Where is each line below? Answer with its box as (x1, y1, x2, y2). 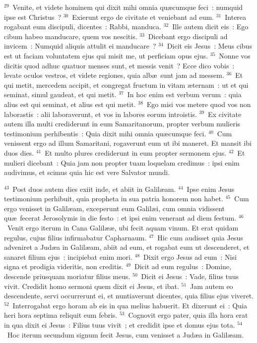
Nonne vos (219, 50, 251, 60)
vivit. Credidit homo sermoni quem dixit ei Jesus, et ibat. (4, 281, 179, 291)
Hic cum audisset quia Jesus (157, 232, 243, 242)
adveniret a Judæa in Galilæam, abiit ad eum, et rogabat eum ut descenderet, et (4, 242, 250, 252)
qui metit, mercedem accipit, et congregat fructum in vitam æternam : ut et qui (4, 79, 249, 90)
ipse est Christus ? (4, 11, 62, 22)
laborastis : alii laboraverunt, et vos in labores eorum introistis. (4, 109, 197, 119)
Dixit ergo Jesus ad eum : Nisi (143, 251, 237, 262)
